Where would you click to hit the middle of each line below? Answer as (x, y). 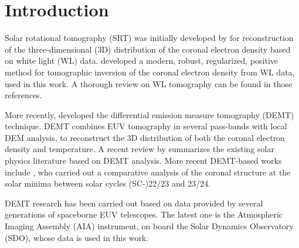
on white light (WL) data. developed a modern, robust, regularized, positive (142, 61)
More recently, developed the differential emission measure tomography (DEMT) (149, 114)
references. (23, 95)
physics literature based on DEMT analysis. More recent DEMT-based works (143, 161)
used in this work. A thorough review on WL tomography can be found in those (149, 83)
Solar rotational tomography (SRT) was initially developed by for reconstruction (149, 38)
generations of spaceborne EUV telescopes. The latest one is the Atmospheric (144, 214)
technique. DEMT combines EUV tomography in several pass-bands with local (146, 126)
